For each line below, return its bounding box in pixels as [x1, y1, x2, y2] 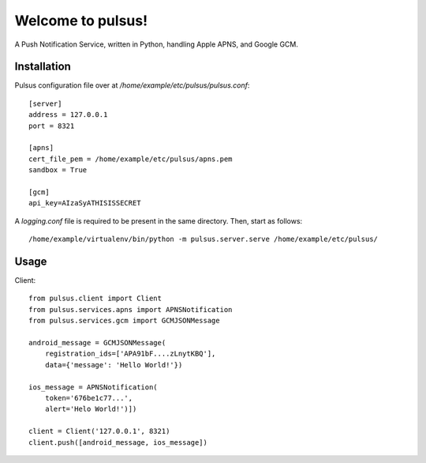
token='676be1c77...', [44, 393, 133, 402]
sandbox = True [28, 166, 88, 175]
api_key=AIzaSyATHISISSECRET [28, 198, 141, 208]
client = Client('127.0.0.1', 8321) [28, 427, 170, 436]
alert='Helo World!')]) [44, 405, 137, 414]
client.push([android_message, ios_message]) [28, 438, 208, 446]
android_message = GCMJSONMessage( [28, 338, 166, 347]
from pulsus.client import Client [28, 294, 162, 303]
